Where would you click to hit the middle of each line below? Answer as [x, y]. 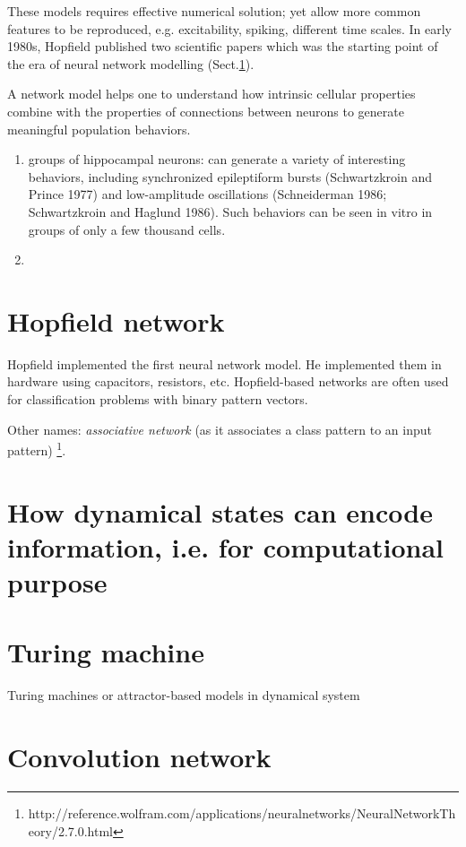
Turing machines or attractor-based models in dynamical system [184, 695]
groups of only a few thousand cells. [127, 229]
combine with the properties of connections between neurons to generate [206, 111]
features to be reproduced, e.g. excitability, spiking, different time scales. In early [229, 28]
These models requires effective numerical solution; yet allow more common [214, 11]
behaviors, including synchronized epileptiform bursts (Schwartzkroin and [230, 176]
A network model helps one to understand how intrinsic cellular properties [211, 94]
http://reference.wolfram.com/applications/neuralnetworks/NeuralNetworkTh [242, 813]
